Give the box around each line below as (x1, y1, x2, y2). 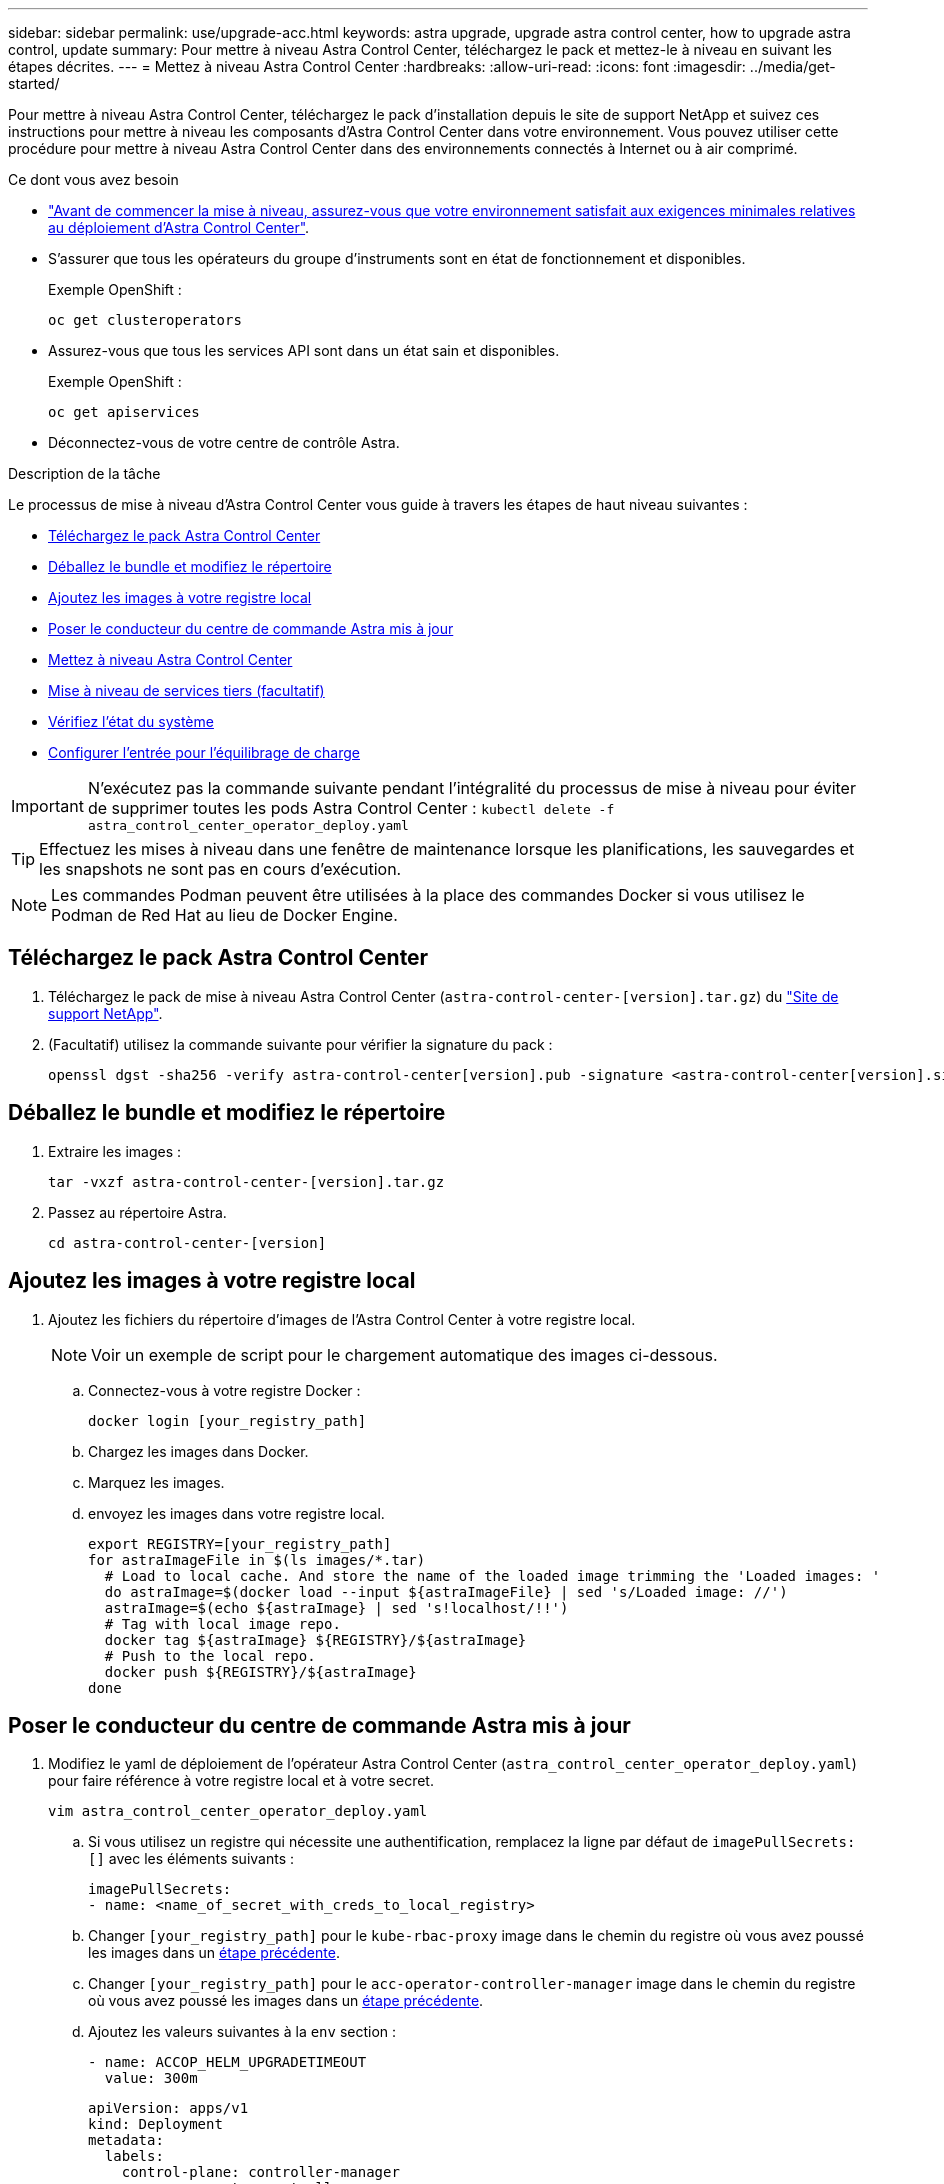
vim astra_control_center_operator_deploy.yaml (48, 1803, 428, 1820)
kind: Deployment (88, 2116, 223, 2133)
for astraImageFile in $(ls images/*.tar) (88, 1551, 426, 1568)
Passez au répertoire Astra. (48, 1203, 227, 1221)
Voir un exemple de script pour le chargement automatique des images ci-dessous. (91, 1344, 718, 1365)
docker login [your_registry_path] (88, 1412, 367, 1429)
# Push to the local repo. (104, 1647, 316, 1664)
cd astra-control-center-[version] (48, 1234, 327, 1251)
